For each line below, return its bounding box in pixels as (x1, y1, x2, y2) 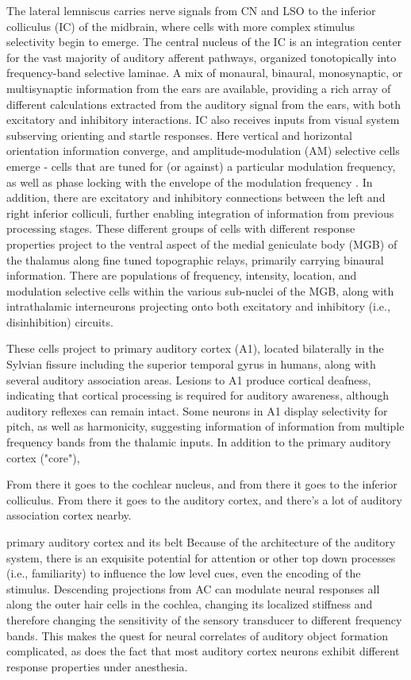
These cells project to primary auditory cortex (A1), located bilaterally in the (6, 340, 384, 357)
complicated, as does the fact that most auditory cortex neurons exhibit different (6, 643, 400, 659)
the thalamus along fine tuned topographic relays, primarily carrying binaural (6, 251, 384, 268)
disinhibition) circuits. (6, 313, 113, 330)
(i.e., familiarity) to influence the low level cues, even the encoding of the (6, 565, 361, 581)
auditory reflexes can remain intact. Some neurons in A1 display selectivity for (6, 402, 388, 419)
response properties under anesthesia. (6, 658, 188, 674)
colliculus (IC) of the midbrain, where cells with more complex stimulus (6, 17, 355, 34)
